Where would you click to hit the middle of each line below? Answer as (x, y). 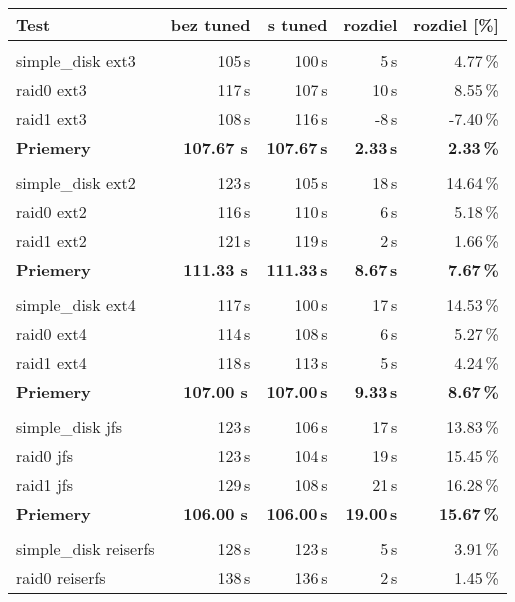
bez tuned (210, 24)
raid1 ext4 (51, 362)
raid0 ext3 (51, 89)
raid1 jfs (45, 484)
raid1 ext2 (51, 240)
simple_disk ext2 (76, 182)
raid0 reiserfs (61, 577)
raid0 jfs (45, 455)
